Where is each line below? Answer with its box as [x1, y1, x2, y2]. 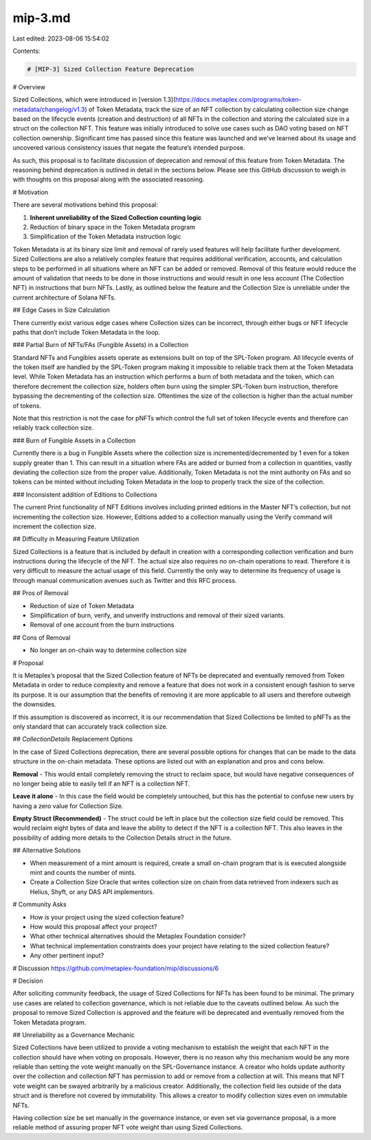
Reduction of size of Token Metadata [30, 601, 135, 610]
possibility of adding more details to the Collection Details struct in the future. [12, 834, 232, 842]
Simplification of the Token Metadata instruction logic [30, 232, 181, 241]
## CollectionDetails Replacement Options [12, 735, 133, 744]
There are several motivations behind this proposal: [12, 201, 158, 209]
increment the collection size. [12, 522, 96, 530]
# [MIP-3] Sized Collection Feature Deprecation [27, 65, 194, 73]
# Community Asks [12, 900, 67, 908]
